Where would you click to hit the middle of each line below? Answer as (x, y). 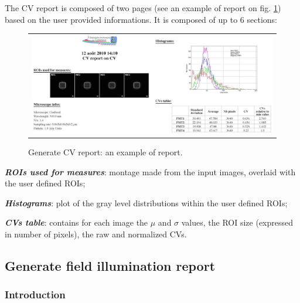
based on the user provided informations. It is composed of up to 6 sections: (141, 19)
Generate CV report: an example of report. (105, 151)
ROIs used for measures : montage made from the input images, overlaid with (150, 171)
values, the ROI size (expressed (237, 222)
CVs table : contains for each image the (76, 222)
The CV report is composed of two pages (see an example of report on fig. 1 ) (143, 8)
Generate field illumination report (110, 265)
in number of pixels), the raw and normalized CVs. (96, 234)
